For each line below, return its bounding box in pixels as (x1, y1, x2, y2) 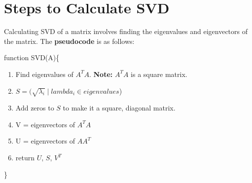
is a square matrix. (131, 69, 187, 79)
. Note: (89, 69, 113, 79)
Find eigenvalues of (15, 69, 73, 79)
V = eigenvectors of (15, 119, 75, 129)
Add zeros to (15, 103, 54, 113)
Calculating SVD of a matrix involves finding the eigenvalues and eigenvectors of (4, 26, 248, 37)
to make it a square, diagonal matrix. (63, 103, 176, 113)
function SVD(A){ (4, 52, 60, 63)
